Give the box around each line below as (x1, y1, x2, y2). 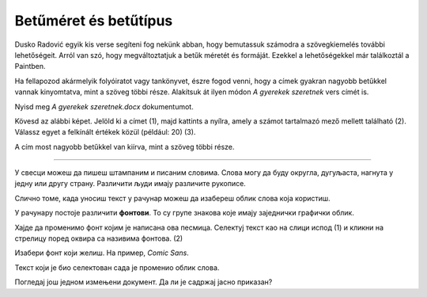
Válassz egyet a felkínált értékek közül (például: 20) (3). (14, 128, 196, 137)
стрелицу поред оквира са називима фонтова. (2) (14, 234, 183, 243)
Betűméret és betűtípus (14, 12, 173, 29)
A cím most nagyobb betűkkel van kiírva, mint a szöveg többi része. (14, 142, 235, 151)
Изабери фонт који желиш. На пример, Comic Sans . (14, 248, 189, 257)
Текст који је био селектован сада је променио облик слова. (14, 262, 220, 272)
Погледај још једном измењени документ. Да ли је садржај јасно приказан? (14, 277, 273, 287)
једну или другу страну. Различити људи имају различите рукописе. (14, 179, 247, 188)
